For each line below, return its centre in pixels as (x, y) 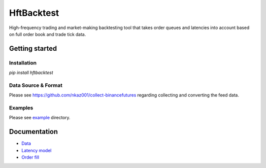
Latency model (36, 150)
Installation (23, 63)
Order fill (30, 157)
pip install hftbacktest (31, 73)
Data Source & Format (36, 85)
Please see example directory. (40, 118)
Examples (21, 108)
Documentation (33, 132)
